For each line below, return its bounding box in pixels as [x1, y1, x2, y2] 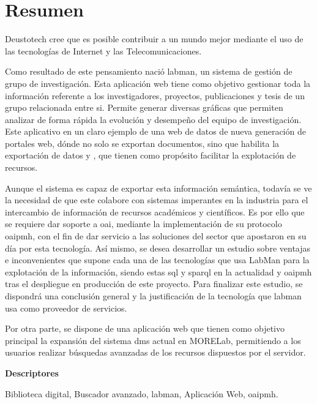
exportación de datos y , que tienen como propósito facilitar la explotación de [5, 149, 296, 162]
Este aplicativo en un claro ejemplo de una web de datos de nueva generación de [5, 125, 306, 138]
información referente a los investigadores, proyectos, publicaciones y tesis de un [5, 89, 305, 102]
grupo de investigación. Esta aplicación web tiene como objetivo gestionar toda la [5, 77, 311, 89]
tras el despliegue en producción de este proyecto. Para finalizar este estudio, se [5, 277, 303, 290]
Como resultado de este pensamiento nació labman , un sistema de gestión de [5, 65, 293, 78]
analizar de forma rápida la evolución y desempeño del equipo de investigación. [5, 113, 302, 125]
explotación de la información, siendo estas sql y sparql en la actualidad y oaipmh [5, 265, 312, 278]
